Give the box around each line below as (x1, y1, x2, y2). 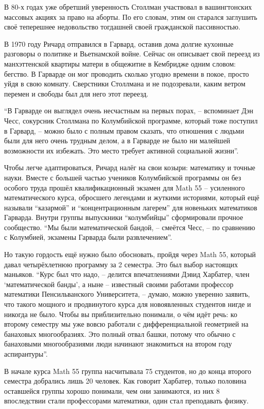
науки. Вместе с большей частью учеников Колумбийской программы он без (4, 172, 241, 182)
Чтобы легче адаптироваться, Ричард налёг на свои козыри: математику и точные (4, 162, 255, 173)
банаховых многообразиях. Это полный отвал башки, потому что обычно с (4, 328, 236, 339)
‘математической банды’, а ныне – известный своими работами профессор (4, 278, 234, 289)
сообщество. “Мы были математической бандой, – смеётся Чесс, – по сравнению (4, 222, 255, 232)
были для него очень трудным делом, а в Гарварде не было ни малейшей (4, 135, 230, 146)
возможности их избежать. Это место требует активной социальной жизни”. (4, 145, 239, 155)
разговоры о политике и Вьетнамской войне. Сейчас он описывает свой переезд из (4, 48, 260, 59)
